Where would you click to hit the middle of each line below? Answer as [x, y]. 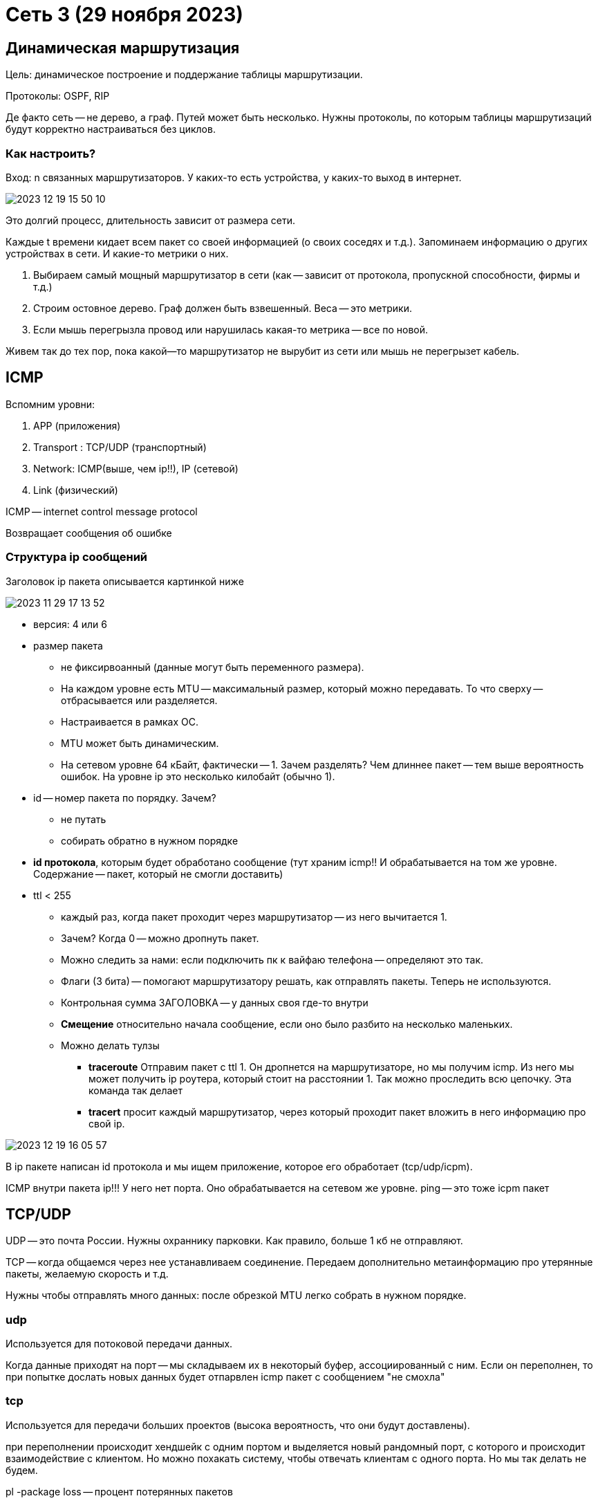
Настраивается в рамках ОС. [130, 721]
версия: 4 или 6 [70, 624]
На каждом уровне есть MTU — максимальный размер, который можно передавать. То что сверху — [302, 688]
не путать [84, 819]
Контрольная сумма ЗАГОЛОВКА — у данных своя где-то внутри [215, 1002]
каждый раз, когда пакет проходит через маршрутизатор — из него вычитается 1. [254, 916]
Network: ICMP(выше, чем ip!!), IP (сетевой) [136, 468]
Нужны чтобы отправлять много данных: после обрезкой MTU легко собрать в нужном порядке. [236, 1295]
